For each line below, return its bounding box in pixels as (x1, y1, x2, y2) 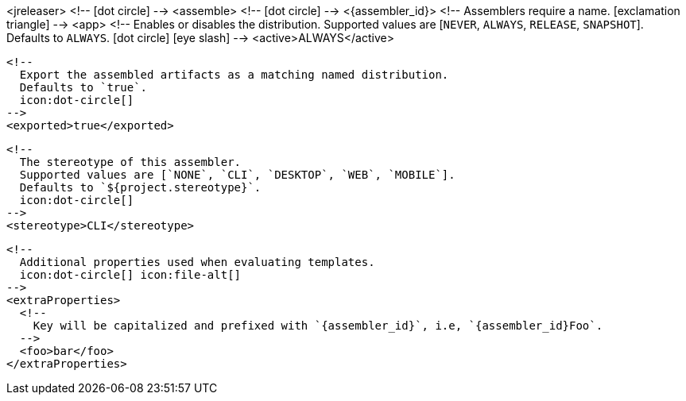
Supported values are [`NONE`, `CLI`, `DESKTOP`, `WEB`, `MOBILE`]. (19, 168, 455, 181)
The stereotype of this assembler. (19, 156, 242, 168)
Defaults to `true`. (19, 81, 148, 94)
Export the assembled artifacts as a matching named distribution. (19, 68, 449, 81)
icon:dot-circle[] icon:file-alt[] (19, 268, 242, 281)
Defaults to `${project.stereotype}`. (19, 181, 262, 194)
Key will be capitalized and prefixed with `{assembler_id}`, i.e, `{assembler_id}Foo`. (33, 319, 603, 332)
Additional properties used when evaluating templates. (19, 256, 375, 268)
